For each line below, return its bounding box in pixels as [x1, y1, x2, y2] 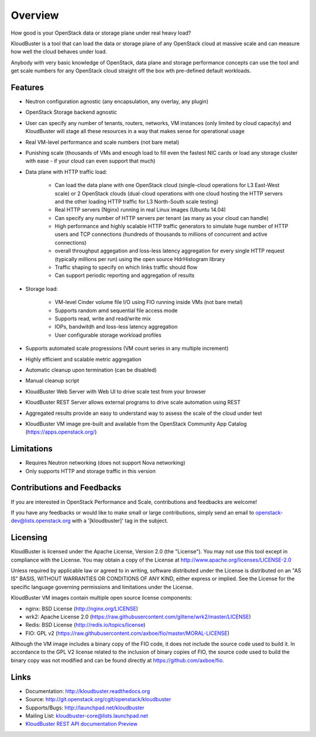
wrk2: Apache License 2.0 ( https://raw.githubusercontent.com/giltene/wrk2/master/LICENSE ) [25, 613, 251, 620]
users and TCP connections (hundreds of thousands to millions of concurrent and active [54, 231, 267, 238]
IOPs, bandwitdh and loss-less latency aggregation [54, 323, 178, 330]
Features [11, 82, 44, 92]
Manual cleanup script [25, 377, 80, 384]
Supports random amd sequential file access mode [54, 307, 178, 314]
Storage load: [25, 285, 59, 292]
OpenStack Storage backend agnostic [25, 109, 117, 116]
